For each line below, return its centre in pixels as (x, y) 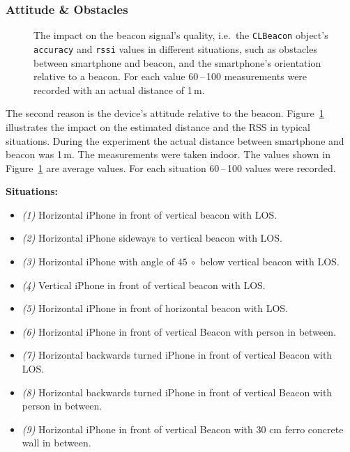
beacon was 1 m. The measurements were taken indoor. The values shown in (168, 154)
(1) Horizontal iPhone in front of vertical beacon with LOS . (150, 214)
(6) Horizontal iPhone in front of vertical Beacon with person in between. (179, 331)
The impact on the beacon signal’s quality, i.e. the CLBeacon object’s (181, 35)
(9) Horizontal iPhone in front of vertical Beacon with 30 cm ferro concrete (183, 429)
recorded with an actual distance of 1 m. (119, 89)
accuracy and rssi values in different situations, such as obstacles (175, 48)
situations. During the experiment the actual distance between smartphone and (175, 140)
